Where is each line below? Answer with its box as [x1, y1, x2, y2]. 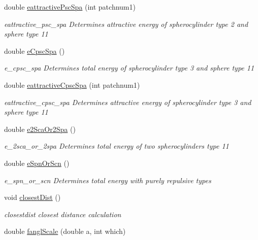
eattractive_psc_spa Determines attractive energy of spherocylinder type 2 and [4, 18, 248, 29]
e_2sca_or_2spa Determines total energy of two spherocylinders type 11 [4, 141, 229, 151]
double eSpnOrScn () [4, 157, 70, 168]
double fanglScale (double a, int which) [4, 226, 126, 236]
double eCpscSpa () [4, 45, 65, 56]
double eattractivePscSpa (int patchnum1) [4, 2, 136, 12]
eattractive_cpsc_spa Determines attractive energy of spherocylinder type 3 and [4, 96, 251, 107]
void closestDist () [4, 192, 61, 202]
